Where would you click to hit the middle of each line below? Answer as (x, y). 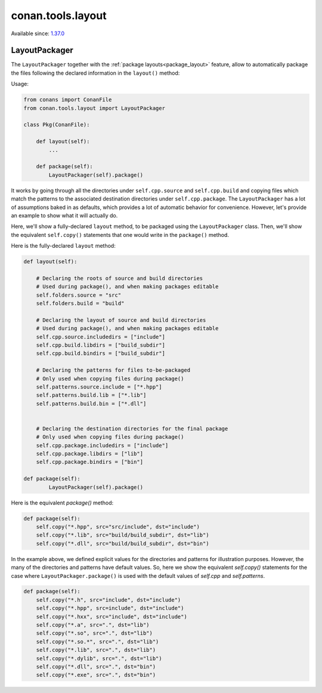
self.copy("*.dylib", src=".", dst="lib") (99, 658)
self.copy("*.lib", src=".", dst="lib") (96, 650)
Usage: (20, 84)
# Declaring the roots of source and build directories (120, 278)
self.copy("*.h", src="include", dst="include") (109, 600)
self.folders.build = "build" (80, 304)
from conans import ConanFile (68, 100)
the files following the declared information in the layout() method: (95, 73)
